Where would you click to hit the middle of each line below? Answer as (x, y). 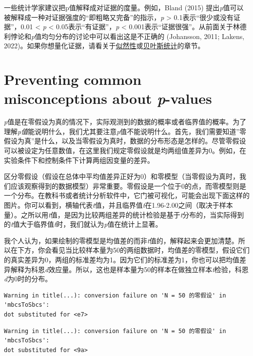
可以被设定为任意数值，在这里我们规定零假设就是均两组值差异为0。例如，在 (125, 150)
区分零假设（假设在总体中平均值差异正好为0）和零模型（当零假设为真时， (122, 176)
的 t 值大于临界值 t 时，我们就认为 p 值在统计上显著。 (83, 224)
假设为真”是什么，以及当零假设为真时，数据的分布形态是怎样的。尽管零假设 (125, 141)
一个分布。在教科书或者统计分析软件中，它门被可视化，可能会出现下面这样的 (127, 195)
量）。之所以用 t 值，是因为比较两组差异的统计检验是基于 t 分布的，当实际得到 (124, 214)
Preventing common (73, 79)
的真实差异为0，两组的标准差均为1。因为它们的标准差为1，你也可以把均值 (122, 259)
